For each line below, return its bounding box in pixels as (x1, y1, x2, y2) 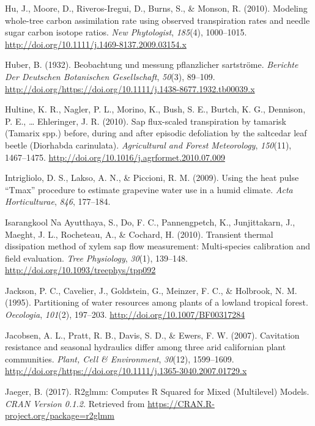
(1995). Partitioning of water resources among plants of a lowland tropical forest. (5, 296, 308, 309)
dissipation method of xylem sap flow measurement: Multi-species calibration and (5, 240, 311, 252)
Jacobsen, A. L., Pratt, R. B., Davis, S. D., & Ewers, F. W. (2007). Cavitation (5, 328, 300, 341)
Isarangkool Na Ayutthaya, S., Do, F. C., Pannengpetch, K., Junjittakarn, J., (5, 215, 295, 228)
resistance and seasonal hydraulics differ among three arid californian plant (5, 340, 286, 353)
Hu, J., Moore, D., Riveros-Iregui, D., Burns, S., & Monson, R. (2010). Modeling (5, 2, 308, 14)
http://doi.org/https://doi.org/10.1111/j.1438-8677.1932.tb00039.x (5, 82, 255, 95)
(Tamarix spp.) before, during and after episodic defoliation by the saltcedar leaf (5, 127, 307, 139)
